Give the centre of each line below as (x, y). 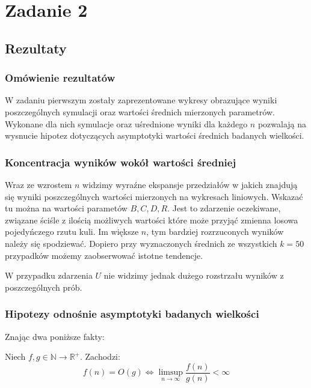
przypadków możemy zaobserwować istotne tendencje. (104, 255)
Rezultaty (36, 48)
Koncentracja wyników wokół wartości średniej (121, 162)
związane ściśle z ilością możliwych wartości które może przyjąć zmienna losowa (152, 220)
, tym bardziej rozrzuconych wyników (215, 232)
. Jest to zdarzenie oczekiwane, (224, 208)
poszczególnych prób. (44, 287)
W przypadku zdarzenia (49, 275)
